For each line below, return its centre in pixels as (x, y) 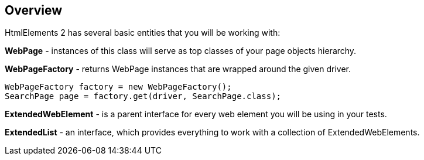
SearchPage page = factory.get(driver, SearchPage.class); (143, 96)
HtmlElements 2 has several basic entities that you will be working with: (143, 33)
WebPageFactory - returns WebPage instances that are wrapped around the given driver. (178, 69)
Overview (34, 10)
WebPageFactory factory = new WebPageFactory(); (118, 87)
